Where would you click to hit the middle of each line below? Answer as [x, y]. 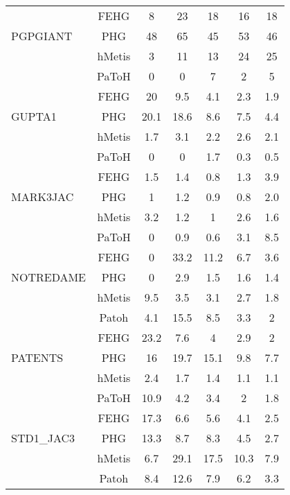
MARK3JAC [43, 197]
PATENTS [37, 357]
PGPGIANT [42, 36]
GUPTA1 [34, 116]
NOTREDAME [49, 277]
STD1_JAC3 [43, 438]
